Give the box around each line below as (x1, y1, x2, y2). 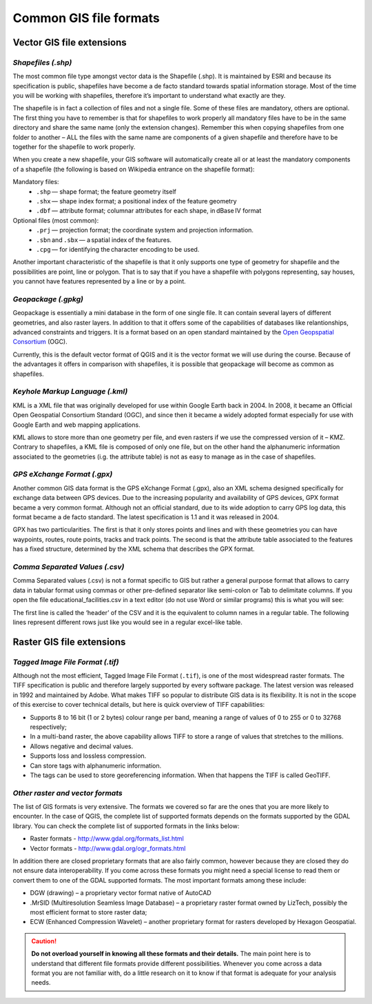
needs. (31, 978, 51, 987)
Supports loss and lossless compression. (30, 752, 147, 760)
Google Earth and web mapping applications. (12, 421, 141, 429)
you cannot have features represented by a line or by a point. (12, 277, 186, 285)
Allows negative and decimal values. (30, 742, 134, 750)
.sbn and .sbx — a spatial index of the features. (36, 235, 172, 244)
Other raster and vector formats (12, 788, 123, 798)
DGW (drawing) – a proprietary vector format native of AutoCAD (30, 889, 211, 897)
